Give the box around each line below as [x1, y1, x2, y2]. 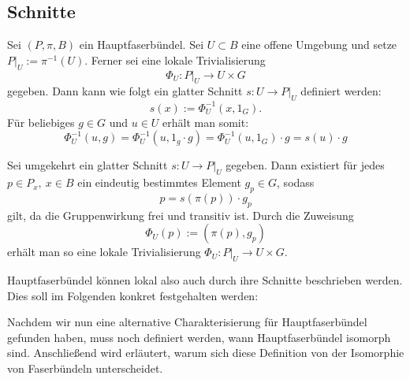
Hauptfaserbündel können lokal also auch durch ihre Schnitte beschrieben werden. [7, 272, 403, 288]
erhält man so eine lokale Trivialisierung [7, 243, 201, 260]
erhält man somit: [162, 113, 249, 130]
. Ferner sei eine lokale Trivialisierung [84, 51, 266, 68]
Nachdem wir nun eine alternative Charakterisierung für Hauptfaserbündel [7, 314, 367, 330]
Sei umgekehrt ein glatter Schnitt [7, 157, 168, 173]
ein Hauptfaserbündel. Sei [79, 36, 204, 53]
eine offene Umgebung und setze [241, 36, 397, 53]
